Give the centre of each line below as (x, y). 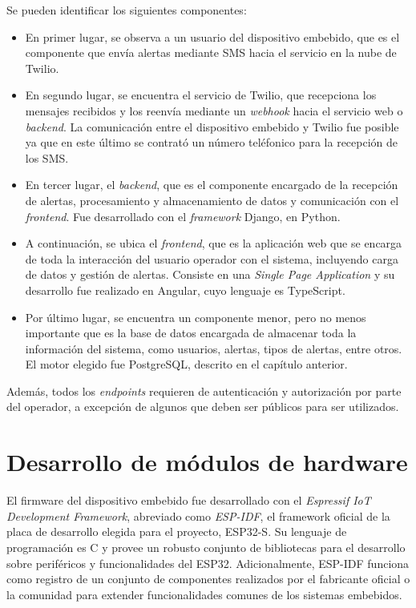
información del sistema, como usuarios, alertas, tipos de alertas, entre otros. (214, 348)
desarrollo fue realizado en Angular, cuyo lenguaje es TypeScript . (185, 290)
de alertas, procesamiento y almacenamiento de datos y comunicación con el (212, 200)
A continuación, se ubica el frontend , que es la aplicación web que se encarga (214, 243)
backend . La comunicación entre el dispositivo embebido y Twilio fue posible (212, 126)
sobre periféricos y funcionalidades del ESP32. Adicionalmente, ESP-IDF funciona (208, 563)
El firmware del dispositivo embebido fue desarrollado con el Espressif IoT (189, 500)
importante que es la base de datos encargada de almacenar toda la (191, 333)
